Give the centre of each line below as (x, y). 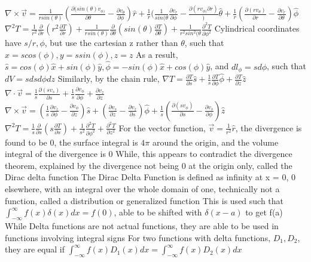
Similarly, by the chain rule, (109, 78)
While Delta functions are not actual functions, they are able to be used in (142, 226)
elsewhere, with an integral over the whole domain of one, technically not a (142, 189)
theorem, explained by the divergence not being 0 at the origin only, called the (149, 165)
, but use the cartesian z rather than (111, 43)
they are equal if (35, 249)
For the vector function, (162, 127)
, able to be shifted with (158, 212)
